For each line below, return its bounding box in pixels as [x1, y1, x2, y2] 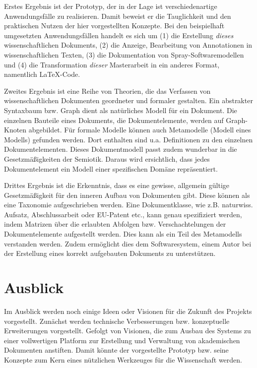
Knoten [4, 124, 27, 135]
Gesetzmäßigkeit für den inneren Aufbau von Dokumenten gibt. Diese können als [4, 189, 250, 200]
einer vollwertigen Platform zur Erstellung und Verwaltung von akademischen [4, 335, 240, 345]
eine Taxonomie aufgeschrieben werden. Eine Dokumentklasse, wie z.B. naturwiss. [4, 199, 253, 210]
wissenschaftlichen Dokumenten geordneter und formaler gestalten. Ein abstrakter [4, 95, 253, 106]
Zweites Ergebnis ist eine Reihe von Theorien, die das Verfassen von [4, 85, 211, 96]
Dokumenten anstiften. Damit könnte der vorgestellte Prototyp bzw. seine [4, 345, 229, 355]
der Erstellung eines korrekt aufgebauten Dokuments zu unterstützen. [4, 248, 216, 258]
